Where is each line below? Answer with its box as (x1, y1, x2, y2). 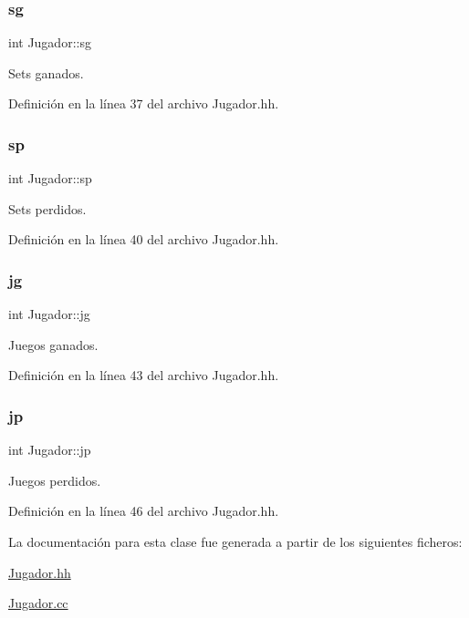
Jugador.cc (8, 593, 68, 613)
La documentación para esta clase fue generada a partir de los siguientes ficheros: (8, 532, 463, 551)
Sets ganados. (8, 63, 84, 82)
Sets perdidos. (8, 199, 87, 218)
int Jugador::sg (8, 33, 91, 52)
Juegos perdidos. (8, 470, 101, 489)
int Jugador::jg (8, 304, 90, 324)
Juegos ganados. (8, 335, 99, 354)
